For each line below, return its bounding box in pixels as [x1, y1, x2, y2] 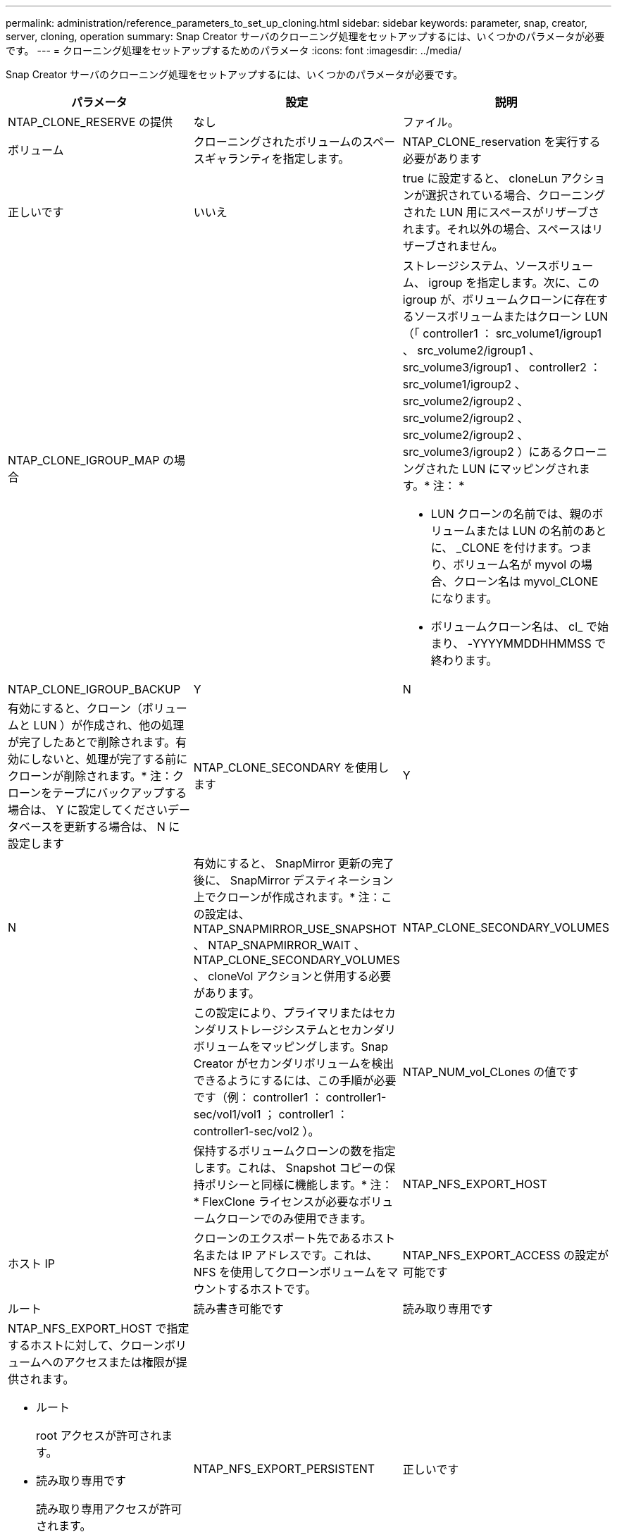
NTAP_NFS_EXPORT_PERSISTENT [193, 1462, 375, 1476]
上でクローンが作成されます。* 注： [193, 890, 381, 904]
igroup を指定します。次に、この [428, 276, 600, 290]
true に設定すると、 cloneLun [402, 171, 558, 185]
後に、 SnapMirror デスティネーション [193, 873, 394, 887]
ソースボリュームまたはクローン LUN [413, 309, 609, 323]
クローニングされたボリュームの [193, 135, 363, 149]
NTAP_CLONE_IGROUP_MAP [8, 453, 160, 467]
